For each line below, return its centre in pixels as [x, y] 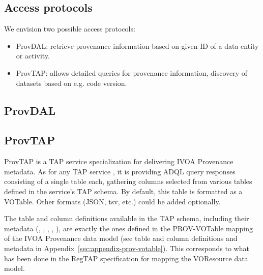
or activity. [33, 56]
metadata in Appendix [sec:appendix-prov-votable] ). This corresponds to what [127, 248]
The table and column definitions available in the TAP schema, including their [127, 218]
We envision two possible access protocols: [70, 29]
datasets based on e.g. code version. [71, 83]
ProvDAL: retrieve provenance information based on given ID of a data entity [137, 45]
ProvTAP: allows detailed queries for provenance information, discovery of [132, 72]
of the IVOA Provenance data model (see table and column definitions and [121, 238]
